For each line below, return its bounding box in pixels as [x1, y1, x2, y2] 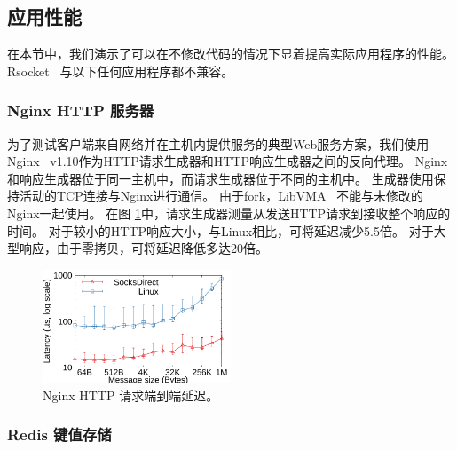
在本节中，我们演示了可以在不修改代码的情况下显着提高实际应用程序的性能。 [7, 44, 454, 63]
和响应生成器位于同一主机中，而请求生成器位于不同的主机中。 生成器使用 [7, 169, 434, 187]
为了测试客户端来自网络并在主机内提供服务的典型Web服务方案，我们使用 [7, 134, 429, 153]
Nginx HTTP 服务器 [7, 99, 154, 122]
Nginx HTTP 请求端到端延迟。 [43, 385, 219, 404]
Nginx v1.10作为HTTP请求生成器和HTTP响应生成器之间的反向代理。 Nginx [7, 152, 448, 170]
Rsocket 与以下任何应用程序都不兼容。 [7, 61, 234, 80]
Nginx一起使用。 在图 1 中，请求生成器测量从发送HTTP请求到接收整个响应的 [7, 203, 451, 222]
